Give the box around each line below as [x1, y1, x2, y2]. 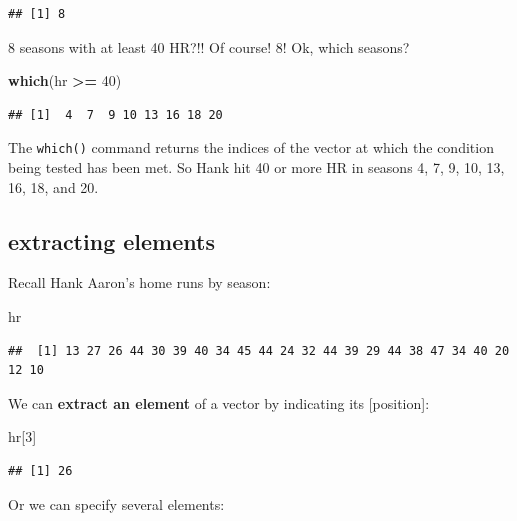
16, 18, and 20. [8, 176, 99, 197]
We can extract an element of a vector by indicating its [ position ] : [8, 392, 430, 413]
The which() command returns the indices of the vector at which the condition [8, 137, 494, 158]
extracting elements [8, 225, 215, 256]
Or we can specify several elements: [8, 493, 225, 514]
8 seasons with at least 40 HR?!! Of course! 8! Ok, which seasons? [8, 36, 410, 57]
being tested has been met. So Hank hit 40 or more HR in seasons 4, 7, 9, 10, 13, [8, 157, 505, 178]
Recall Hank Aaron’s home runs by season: [8, 272, 271, 293]
